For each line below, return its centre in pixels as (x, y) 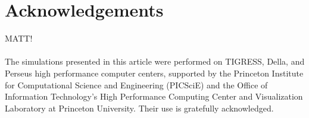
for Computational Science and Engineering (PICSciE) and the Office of (136, 84)
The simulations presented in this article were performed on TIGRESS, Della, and (155, 61)
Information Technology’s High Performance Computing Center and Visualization (154, 96)
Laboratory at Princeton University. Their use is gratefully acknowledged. (139, 108)
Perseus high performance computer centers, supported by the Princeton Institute (154, 73)
